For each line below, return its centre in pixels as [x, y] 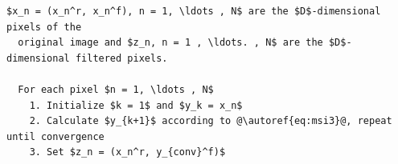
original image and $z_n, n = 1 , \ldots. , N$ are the [170, 43]
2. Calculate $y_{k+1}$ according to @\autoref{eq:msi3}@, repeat [211, 121]
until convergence [55, 136]
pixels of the [44, 27]
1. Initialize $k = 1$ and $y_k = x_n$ [136, 105]
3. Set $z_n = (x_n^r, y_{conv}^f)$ [127, 152]
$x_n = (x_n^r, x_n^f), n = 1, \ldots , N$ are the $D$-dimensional [194, 11]
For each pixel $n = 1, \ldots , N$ [116, 89]
